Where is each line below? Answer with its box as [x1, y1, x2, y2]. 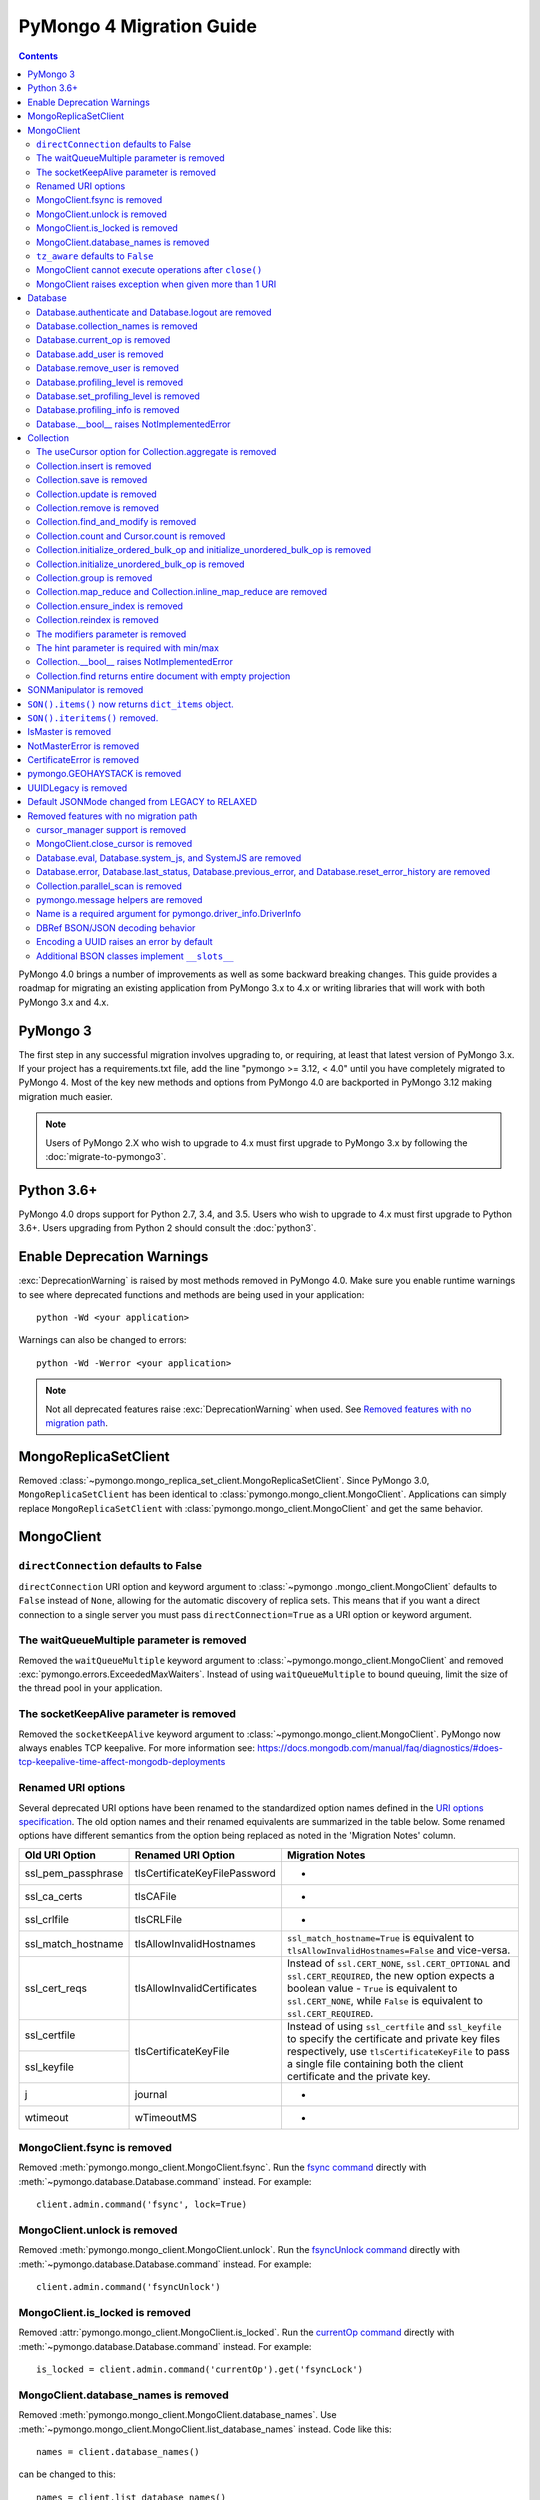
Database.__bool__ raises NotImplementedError [36, 418, 231, 430]
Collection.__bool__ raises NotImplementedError [36, 656, 234, 668]
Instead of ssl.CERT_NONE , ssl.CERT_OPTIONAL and [286, 1956, 511, 1970]
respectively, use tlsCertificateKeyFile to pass [286, 2044, 510, 2058]
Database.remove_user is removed [36, 362, 180, 374]
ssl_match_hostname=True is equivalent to [286, 1930, 475, 1944]
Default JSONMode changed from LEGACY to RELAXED [27, 796, 258, 808]
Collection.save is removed [36, 474, 148, 486]
